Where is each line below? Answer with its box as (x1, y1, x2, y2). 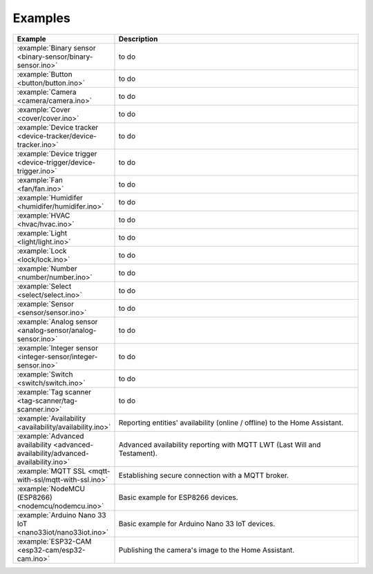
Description (118, 34, 158, 44)
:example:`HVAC (17, 211, 70, 220)
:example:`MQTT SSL (17, 466, 86, 476)
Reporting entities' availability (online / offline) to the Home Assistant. (118, 418, 344, 428)
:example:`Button (17, 69, 73, 79)
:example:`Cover (17, 104, 70, 114)
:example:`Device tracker (17, 122, 99, 132)
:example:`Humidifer (17, 193, 83, 202)
